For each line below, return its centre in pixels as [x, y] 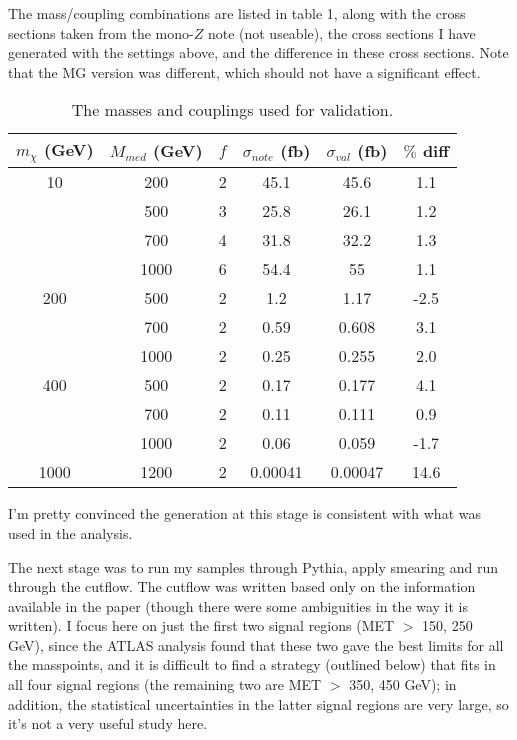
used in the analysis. [70, 532]
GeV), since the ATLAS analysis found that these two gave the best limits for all [256, 644]
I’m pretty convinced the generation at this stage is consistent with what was [244, 513]
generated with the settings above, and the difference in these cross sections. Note [258, 52]
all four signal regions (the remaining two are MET [165, 684]
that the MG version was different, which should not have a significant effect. [244, 71]
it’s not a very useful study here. [108, 723]
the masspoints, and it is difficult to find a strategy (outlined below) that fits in [252, 664]
